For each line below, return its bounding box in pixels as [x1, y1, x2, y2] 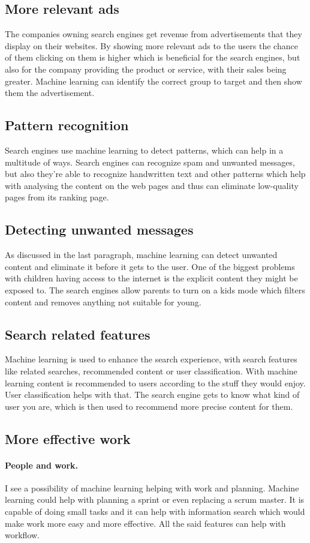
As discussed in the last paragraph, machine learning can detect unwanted [5, 248, 278, 261]
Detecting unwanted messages [5, 220, 194, 239]
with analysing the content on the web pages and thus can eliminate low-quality [5, 179, 299, 191]
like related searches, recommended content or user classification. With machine [5, 364, 297, 377]
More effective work [5, 429, 131, 448]
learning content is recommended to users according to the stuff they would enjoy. [5, 376, 306, 389]
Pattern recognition [5, 116, 129, 134]
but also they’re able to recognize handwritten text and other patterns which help [5, 167, 306, 180]
